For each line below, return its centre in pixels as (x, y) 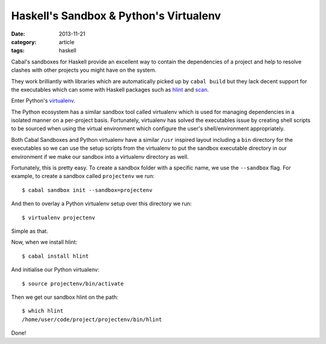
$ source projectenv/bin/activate (73, 283)
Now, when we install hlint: (44, 242)
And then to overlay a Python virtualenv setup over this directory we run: (101, 204)
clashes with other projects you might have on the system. (84, 70)
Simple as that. (30, 231)
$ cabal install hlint (56, 256)
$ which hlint (43, 311)
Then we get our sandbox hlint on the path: (65, 297)
